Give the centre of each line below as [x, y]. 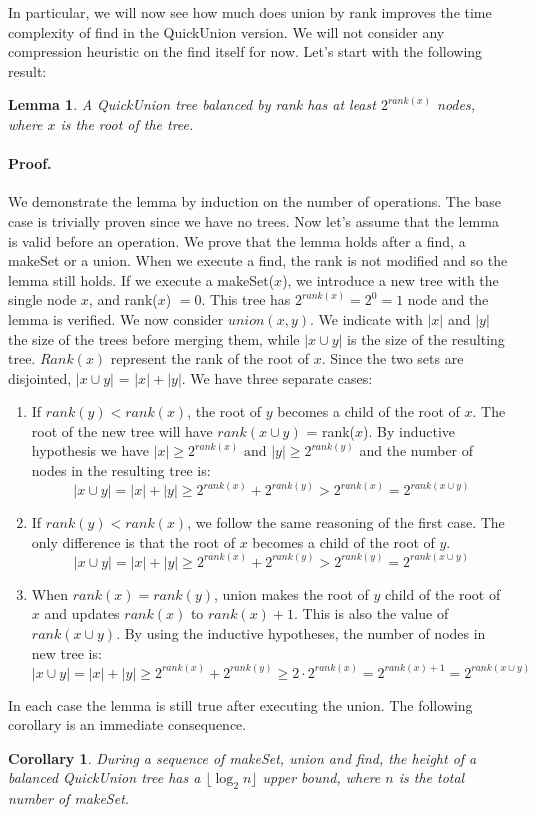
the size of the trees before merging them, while [154, 338]
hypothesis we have [90, 450]
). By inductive [409, 430]
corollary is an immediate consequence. [127, 724]
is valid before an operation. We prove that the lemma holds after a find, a [237, 240]
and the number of [416, 450]
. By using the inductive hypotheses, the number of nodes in [301, 632]
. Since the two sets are [392, 358]
